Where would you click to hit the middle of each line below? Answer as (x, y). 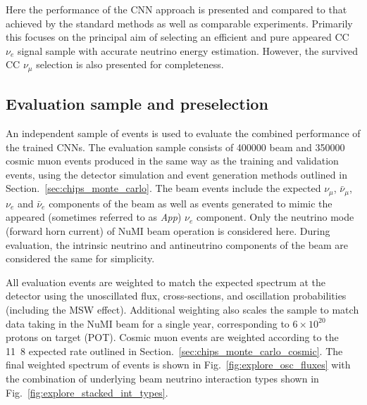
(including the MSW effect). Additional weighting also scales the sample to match (182, 310)
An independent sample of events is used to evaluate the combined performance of (183, 133)
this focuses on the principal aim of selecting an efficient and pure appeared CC (178, 37)
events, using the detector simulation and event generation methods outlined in (176, 174)
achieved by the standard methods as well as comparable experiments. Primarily (179, 23)
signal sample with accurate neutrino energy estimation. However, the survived (188, 50)
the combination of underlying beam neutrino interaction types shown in (162, 378)
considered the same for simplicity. (80, 258)
